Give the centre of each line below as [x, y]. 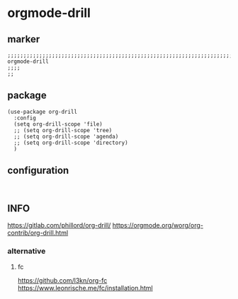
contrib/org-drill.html [38, 233]
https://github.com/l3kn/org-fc [62, 280]
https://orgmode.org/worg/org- [158, 225]
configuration [38, 171]
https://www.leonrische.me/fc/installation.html [85, 288]
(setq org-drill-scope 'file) [58, 124]
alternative [27, 251]
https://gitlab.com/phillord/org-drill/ [59, 225]
